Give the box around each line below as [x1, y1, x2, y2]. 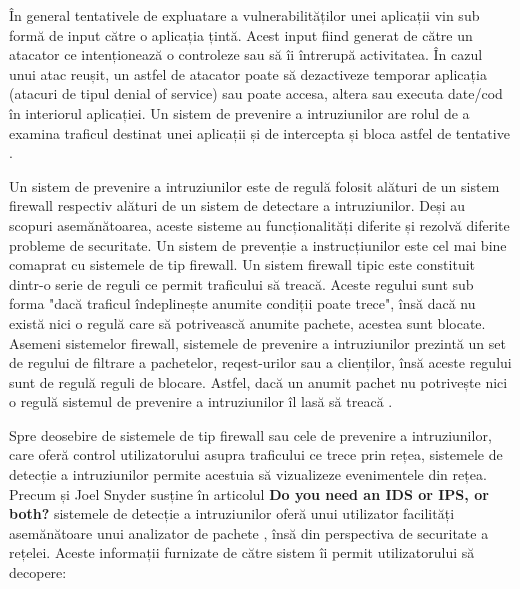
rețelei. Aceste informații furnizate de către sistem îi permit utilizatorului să [9, 542, 475, 563]
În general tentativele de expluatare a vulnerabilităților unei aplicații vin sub [9, 5, 480, 25]
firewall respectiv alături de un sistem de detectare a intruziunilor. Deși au [9, 195, 466, 216]
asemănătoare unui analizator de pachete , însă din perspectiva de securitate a [9, 522, 489, 543]
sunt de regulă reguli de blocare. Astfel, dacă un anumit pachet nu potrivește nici [9, 371, 508, 392]
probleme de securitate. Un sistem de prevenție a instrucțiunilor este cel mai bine [9, 234, 507, 255]
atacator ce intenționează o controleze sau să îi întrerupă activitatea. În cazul [9, 44, 483, 65]
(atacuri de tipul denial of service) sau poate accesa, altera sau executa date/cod [9, 83, 503, 104]
